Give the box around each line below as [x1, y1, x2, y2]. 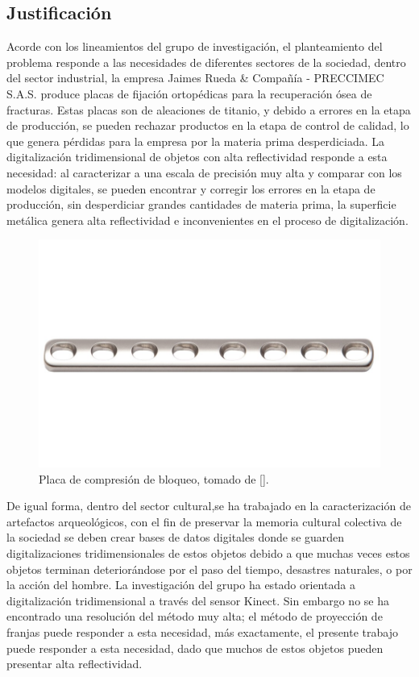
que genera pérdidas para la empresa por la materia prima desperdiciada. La [6, 132, 384, 149]
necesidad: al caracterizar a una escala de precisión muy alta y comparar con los [6, 164, 402, 181]
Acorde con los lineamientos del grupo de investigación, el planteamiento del [6, 38, 383, 55]
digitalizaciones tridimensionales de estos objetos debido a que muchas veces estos [6, 544, 410, 561]
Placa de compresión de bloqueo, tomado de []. [39, 470, 269, 487]
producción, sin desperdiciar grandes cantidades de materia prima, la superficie [6, 196, 396, 213]
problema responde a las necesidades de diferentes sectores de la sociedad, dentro [6, 53, 406, 70]
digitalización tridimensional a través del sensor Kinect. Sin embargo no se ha [6, 592, 389, 608]
